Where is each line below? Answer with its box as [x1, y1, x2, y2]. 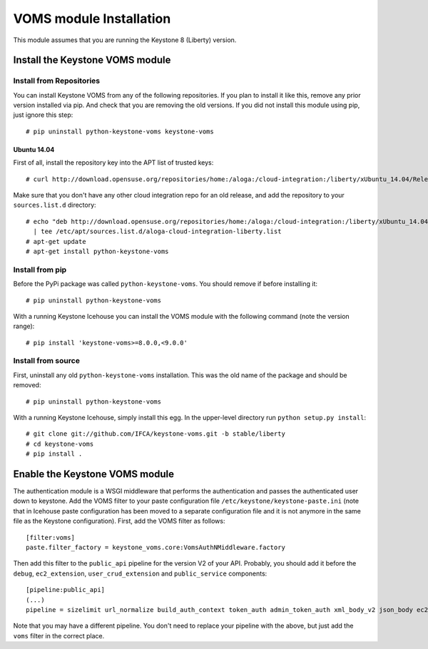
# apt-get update [26, 237, 86, 245]
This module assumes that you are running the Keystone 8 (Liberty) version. [13, 36, 237, 44]
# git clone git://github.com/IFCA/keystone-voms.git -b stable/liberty [26, 430, 285, 438]
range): [13, 322, 35, 331]
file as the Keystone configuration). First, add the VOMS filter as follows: [13, 517, 225, 526]
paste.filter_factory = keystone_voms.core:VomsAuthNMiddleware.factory [26, 543, 285, 552]
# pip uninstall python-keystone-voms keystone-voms [26, 127, 214, 136]
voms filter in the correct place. [13, 631, 105, 640]
